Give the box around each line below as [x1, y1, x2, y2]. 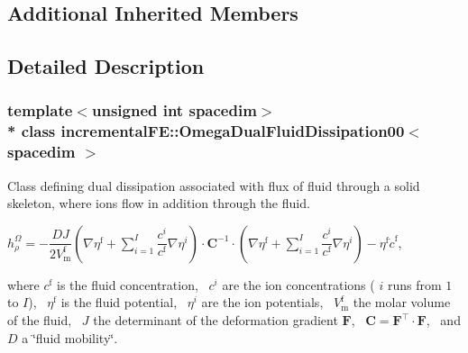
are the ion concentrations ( [222, 275, 375, 294]
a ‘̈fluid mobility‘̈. [22, 328, 118, 347]
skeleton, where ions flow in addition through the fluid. [7, 194, 310, 213]
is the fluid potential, [60, 293, 178, 312]
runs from [387, 275, 442, 294]
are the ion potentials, [201, 293, 324, 312]
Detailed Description [7, 52, 205, 80]
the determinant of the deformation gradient [93, 311, 338, 329]
